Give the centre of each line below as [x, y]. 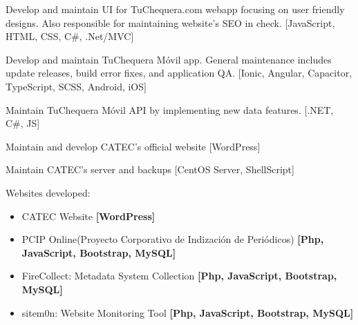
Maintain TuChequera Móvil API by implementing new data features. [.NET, [170, 109]
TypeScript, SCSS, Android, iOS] [76, 86]
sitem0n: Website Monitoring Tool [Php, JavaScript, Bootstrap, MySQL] [188, 312]
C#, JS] [23, 123]
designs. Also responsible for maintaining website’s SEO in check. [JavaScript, [170, 22]
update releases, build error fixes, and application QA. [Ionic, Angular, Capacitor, [179, 73]
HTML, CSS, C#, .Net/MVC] [70, 36]
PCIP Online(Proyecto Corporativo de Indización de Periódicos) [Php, [173, 239]
